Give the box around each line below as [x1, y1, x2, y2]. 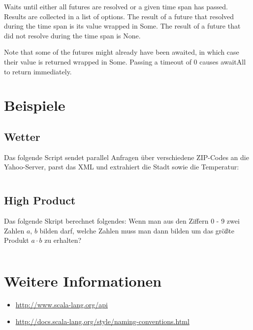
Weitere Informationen [4, 271, 162, 291]
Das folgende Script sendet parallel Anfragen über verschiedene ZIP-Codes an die [4, 152, 249, 162]
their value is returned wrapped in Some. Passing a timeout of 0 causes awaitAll [4, 56, 246, 66]
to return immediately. [4, 66, 72, 76]
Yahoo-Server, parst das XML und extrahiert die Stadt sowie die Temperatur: [4, 162, 239, 172]
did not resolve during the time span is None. [4, 30, 141, 40]
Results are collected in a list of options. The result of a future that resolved [4, 11, 234, 21]
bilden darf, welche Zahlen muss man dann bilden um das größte [39, 225, 234, 235]
